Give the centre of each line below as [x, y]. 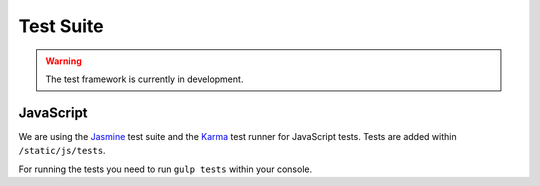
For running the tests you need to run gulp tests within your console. [165, 169]
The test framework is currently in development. [144, 79]
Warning [63, 61]
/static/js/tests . [62, 151]
